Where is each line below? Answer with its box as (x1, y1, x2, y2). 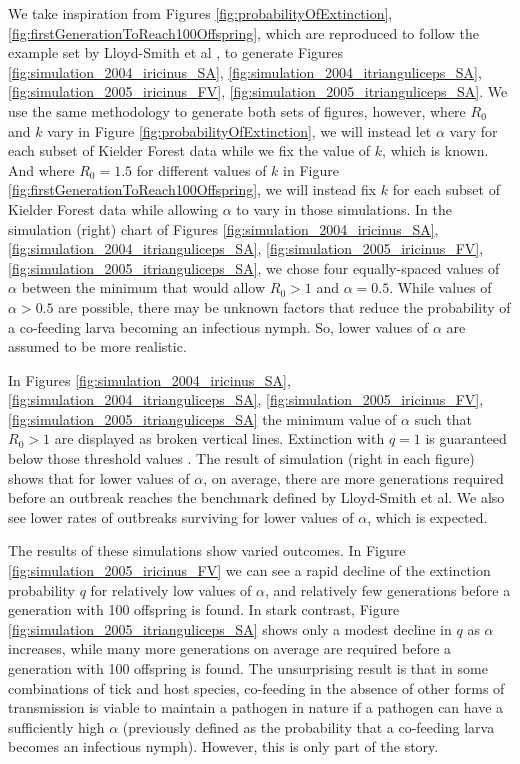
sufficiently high (8, 716, 105, 737)
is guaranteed (425, 428, 507, 449)
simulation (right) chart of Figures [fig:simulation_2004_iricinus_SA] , (8, 218, 439, 239)
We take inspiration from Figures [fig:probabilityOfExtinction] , (8, 3, 393, 23)
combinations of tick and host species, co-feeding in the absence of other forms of (8, 677, 505, 698)
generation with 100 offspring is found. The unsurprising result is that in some (8, 658, 488, 678)
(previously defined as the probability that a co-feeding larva (122, 716, 495, 737)
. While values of (389, 277, 492, 298)
